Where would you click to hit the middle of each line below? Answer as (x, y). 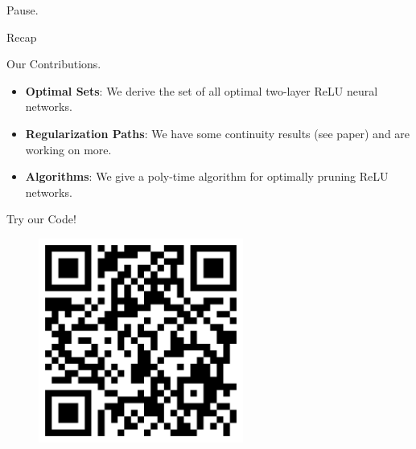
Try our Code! (41, 219)
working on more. (68, 149)
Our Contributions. (54, 64)
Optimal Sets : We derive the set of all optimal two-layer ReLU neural (202, 90)
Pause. (23, 10)
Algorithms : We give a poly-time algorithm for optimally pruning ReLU (207, 176)
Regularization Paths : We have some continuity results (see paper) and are (218, 133)
